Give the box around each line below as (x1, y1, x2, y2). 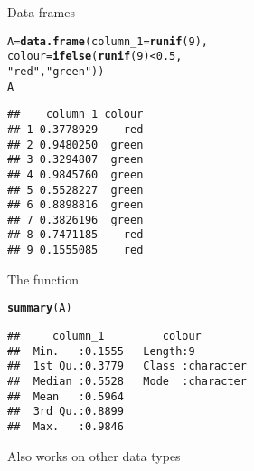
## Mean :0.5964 (7, 389, 124, 403)
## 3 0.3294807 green (7, 153, 144, 167)
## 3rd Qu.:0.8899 (7, 405, 124, 418)
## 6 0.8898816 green (7, 198, 144, 212)
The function (7, 269, 79, 288)
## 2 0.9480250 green (7, 138, 144, 151)
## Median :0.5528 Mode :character (7, 375, 247, 388)
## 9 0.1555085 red (7, 244, 144, 257)
